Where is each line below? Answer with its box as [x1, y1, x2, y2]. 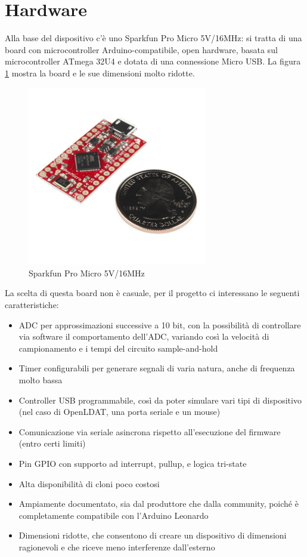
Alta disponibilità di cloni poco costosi [18, 477, 160, 490]
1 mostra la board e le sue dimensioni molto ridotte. [5, 66, 195, 79]
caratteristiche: [5, 298, 59, 311]
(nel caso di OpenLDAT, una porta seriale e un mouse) [18, 405, 221, 418]
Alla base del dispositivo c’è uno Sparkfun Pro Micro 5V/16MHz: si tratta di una [5, 32, 302, 44]
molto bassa [18, 374, 63, 386]
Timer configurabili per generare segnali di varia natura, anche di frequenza [18, 362, 295, 374]
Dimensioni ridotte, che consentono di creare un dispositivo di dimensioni [18, 529, 287, 541]
